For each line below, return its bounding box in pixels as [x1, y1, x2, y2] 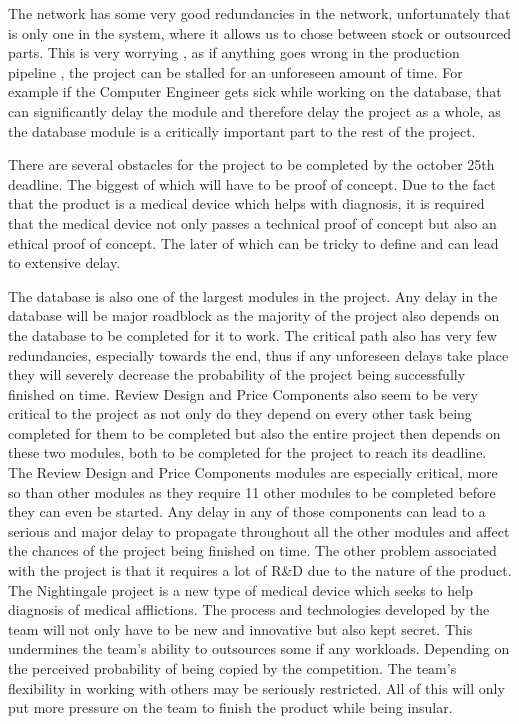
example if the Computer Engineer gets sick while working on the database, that [8, 81, 502, 102]
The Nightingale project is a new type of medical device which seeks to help [8, 579, 473, 600]
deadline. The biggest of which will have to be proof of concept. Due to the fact [8, 173, 496, 194]
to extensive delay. [8, 252, 121, 273]
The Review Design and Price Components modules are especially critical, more [8, 462, 498, 483]
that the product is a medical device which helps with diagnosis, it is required [8, 193, 485, 214]
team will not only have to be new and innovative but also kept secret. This [8, 618, 473, 639]
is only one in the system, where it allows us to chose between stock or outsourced [8, 22, 512, 43]
